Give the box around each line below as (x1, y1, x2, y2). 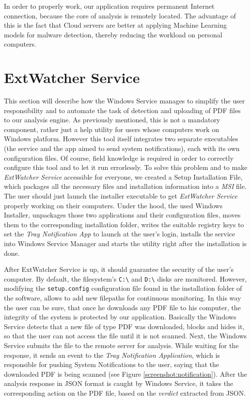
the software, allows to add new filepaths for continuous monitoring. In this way (4, 293, 241, 303)
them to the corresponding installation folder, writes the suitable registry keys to (4, 219, 244, 229)
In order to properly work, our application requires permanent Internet (4, 1, 215, 11)
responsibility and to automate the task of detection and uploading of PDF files (4, 105, 241, 115)
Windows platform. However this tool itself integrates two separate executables (4, 134, 238, 144)
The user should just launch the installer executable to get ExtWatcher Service (4, 191, 237, 201)
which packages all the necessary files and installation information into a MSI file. (4, 181, 247, 191)
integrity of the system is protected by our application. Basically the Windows (4, 312, 236, 322)
